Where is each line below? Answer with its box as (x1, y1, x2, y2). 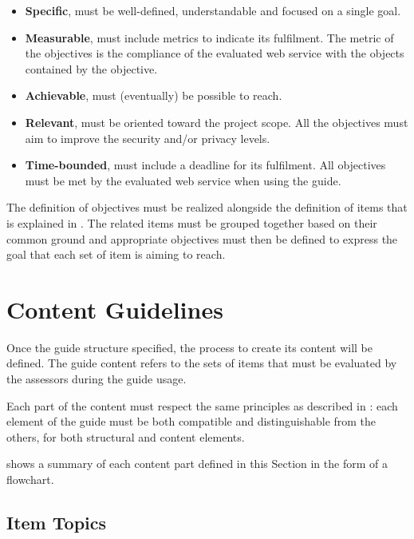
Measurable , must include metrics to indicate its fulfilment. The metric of (25, 29, 394, 46)
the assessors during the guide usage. (6, 371, 187, 387)
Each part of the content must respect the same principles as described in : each (6, 397, 398, 414)
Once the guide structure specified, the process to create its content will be (6, 339, 373, 355)
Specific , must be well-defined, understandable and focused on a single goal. (25, 2, 401, 18)
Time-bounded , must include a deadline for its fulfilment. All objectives (25, 157, 386, 173)
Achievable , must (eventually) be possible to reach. (25, 87, 282, 104)
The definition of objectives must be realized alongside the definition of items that (6, 199, 408, 216)
